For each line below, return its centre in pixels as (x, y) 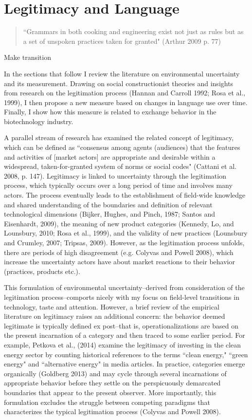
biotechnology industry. (39, 121)
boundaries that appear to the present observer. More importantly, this (110, 392)
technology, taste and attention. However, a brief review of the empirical (112, 306)
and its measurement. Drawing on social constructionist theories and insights (119, 83)
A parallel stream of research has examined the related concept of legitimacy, (119, 137)
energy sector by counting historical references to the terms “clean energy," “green (126, 354)
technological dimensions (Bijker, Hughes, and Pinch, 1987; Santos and (109, 214)
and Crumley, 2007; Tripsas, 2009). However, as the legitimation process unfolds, (124, 242)
